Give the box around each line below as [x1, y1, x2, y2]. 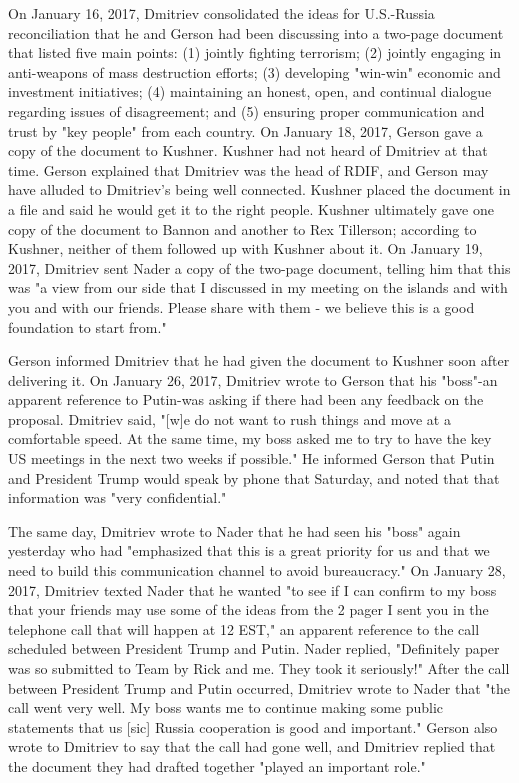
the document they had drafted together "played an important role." [8, 755, 426, 776]
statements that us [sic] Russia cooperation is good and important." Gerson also [8, 716, 498, 737]
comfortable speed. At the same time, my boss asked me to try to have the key [8, 428, 492, 449]
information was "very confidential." [8, 487, 227, 508]
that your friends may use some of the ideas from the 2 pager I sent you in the [8, 599, 489, 620]
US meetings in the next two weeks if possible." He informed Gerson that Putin [8, 448, 495, 469]
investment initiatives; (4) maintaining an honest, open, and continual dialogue [8, 81, 492, 102]
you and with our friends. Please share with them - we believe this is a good [8, 296, 475, 317]
